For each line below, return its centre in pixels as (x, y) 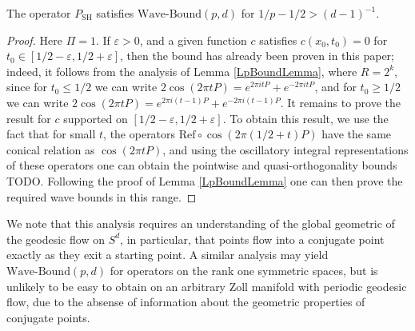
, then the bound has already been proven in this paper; (257, 56)
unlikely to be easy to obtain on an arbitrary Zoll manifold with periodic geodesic (207, 286)
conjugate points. (48, 317)
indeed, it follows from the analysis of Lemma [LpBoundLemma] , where (182, 71)
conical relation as (51, 149)
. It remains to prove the (341, 102)
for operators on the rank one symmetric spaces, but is (244, 270)
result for (29, 118)
